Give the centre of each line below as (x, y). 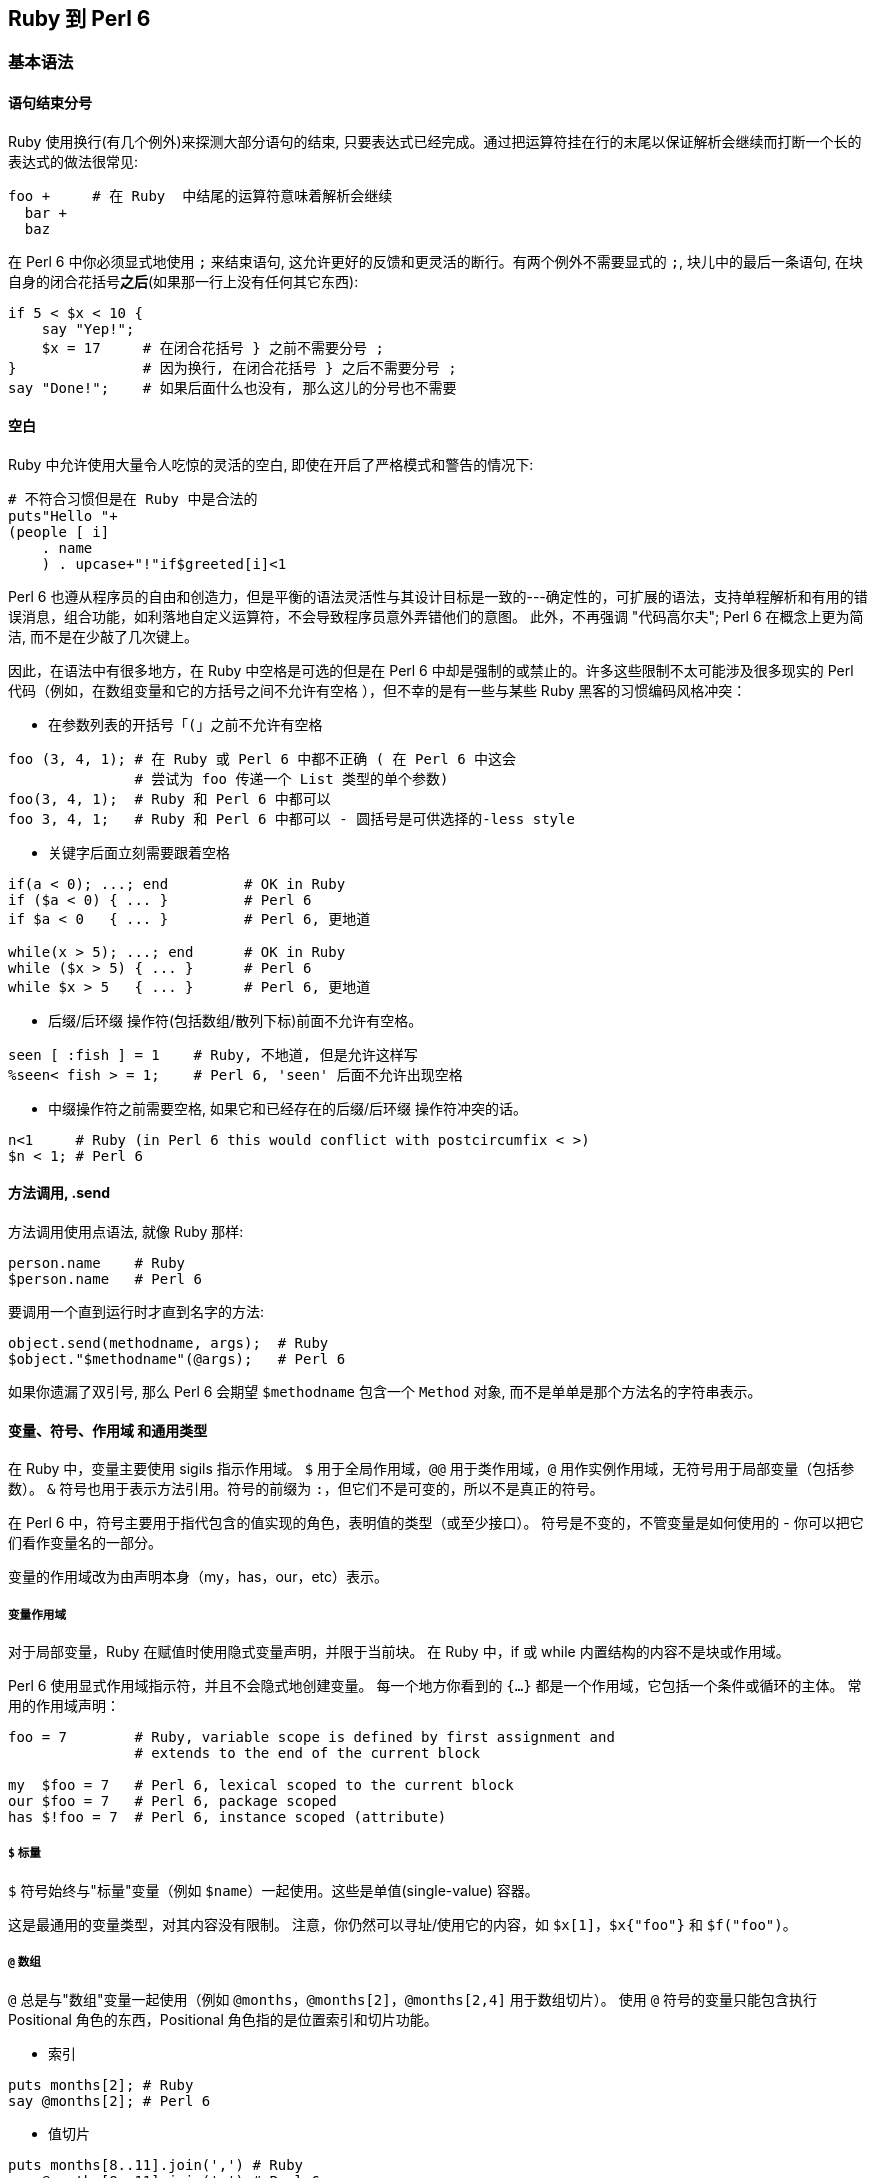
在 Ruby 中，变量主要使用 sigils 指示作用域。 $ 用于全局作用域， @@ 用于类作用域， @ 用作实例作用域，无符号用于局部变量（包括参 (431, 1469)
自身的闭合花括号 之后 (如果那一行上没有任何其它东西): (183, 281)
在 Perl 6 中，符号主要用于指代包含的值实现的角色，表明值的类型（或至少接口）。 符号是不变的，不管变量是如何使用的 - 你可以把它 (436, 1523)
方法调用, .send (59, 1193)
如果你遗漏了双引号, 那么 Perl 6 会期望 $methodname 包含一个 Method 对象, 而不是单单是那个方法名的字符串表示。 (385, 1392)
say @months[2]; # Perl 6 (109, 2100)
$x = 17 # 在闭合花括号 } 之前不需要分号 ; (212, 347)
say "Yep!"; (88, 328)
